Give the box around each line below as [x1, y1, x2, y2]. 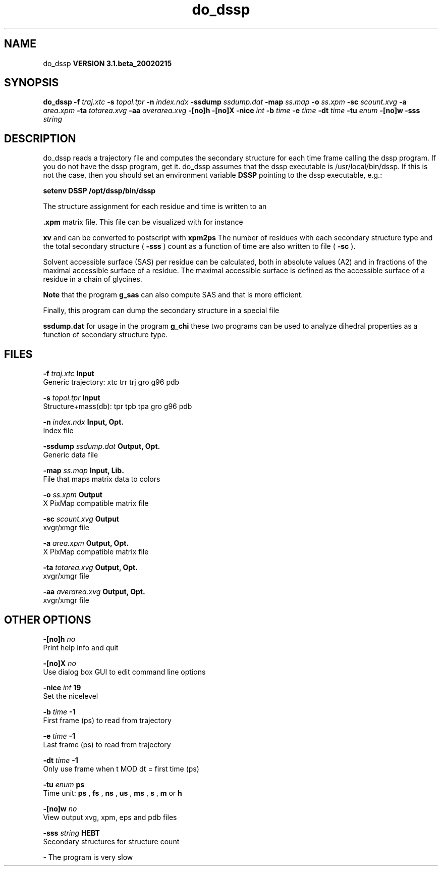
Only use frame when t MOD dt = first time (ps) [43, 764, 199, 773]
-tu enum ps [43, 780, 85, 789]
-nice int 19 [43, 683, 81, 692]
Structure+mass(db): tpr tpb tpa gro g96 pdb [43, 402, 192, 411]
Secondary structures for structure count [43, 837, 180, 846]
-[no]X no [43, 658, 76, 668]
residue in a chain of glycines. [43, 275, 142, 284]
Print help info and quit [43, 643, 119, 652]
